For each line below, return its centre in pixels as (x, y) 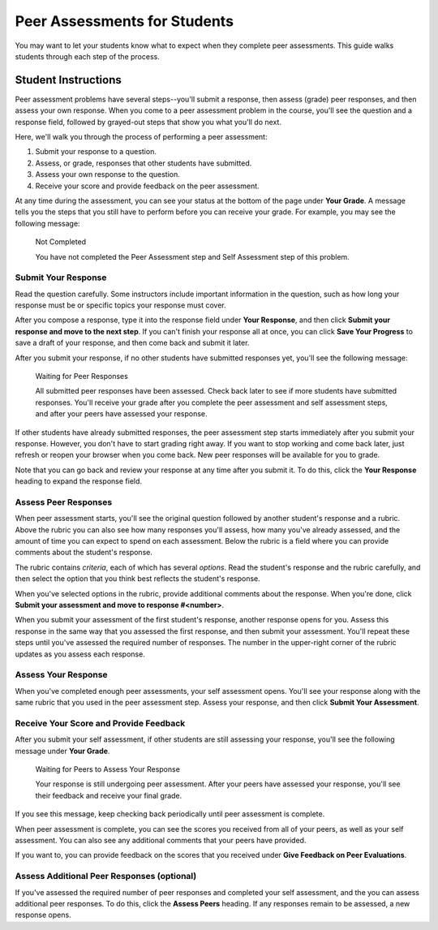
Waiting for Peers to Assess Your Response (107, 769)
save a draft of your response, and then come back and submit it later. (132, 343)
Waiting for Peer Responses (82, 377)
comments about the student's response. (84, 553)
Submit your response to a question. (96, 152)
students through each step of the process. (87, 56)
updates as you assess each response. (80, 654)
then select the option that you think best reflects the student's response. (138, 579)
